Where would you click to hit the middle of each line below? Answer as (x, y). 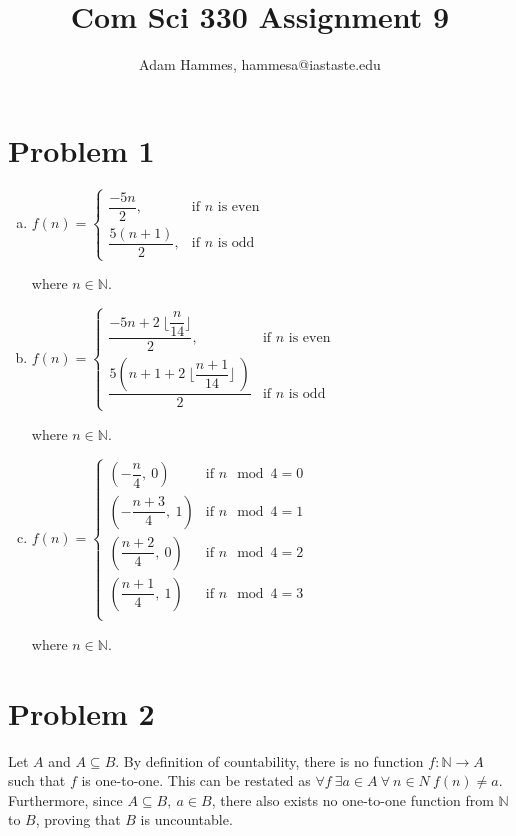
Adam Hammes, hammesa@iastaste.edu (260, 64)
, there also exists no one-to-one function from (352, 799)
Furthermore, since (65, 799)
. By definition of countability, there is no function (269, 760)
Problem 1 (81, 149)
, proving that (78, 819)
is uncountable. (186, 819)
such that (37, 780)
